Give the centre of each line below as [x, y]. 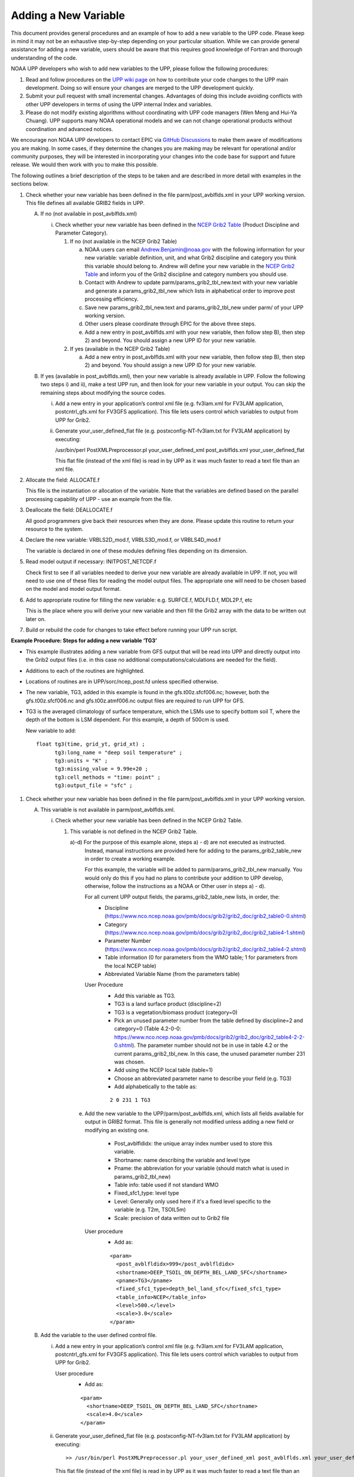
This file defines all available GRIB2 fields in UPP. [85, 203]
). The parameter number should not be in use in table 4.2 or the [210, 1045]
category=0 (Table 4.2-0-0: [148, 1029]
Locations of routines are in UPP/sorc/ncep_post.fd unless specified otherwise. [122, 681]
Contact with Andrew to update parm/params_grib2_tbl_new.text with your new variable [191, 282]
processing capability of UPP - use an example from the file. [99, 499]
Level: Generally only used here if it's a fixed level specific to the [193, 1201]
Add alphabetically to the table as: [155, 1086]
